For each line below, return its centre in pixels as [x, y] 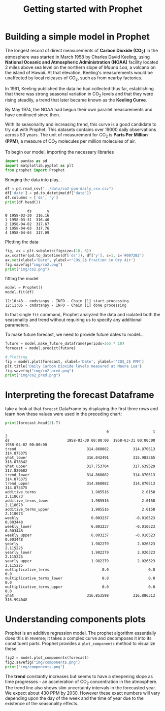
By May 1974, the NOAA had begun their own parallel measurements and [79, 110]
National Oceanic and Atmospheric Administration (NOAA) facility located [82, 62]
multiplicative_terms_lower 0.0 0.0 [80, 579]
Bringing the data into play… [33, 179]
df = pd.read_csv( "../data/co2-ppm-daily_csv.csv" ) [59, 189]
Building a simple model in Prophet [78, 37]
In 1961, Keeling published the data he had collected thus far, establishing [80, 88]
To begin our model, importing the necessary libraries [60, 152]
